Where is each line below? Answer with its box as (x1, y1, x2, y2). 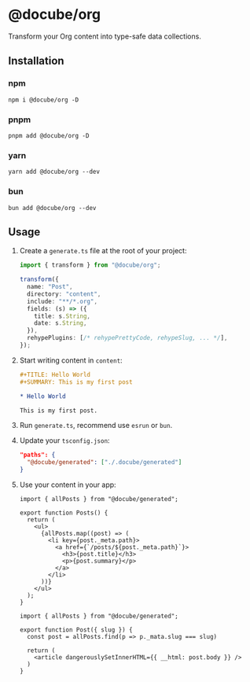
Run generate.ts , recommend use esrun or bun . (19, 421, 173, 430)
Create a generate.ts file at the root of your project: (19, 246, 187, 256)
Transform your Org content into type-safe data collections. (8, 31, 202, 41)
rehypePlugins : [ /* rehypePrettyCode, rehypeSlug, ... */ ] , (27, 334, 228, 342)
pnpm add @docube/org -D (8, 131, 90, 139)
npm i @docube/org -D (8, 96, 79, 104)
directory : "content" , (27, 289, 101, 298)
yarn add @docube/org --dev (8, 168, 101, 176)
